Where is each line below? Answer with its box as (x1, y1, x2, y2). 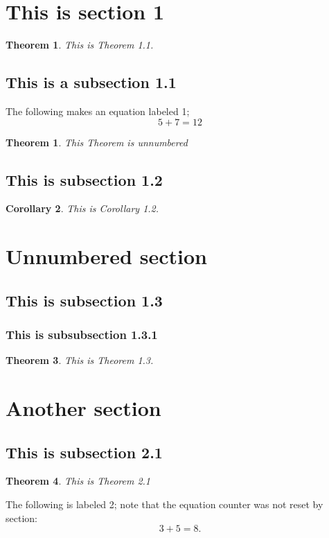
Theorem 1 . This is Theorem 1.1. (6, 37, 154, 52)
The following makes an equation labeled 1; (6, 103, 190, 118)
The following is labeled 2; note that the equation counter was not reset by (6, 497, 323, 512)
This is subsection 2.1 (6, 441, 163, 462)
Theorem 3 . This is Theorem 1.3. (6, 353, 154, 367)
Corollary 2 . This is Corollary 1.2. (6, 201, 159, 216)
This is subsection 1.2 (6, 168, 163, 190)
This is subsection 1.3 (6, 289, 163, 311)
